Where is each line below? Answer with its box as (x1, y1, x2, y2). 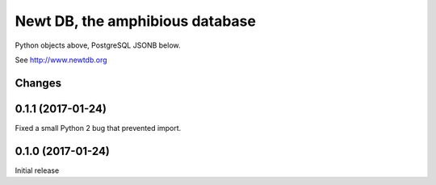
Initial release (15, 166, 60, 175)
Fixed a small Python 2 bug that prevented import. (15, 123, 182, 132)
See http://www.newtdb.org (15, 55, 108, 65)
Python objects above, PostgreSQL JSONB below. (15, 40, 181, 50)
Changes (15, 76, 62, 90)
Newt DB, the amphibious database (15, 12, 256, 30)
